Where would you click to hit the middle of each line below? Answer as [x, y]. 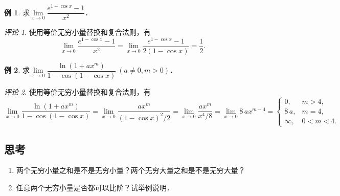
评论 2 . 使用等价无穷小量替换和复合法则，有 [77, 91]
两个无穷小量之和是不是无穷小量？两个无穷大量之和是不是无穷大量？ [131, 170]
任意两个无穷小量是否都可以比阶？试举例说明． [95, 187]
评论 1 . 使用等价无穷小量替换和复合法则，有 [77, 32]
